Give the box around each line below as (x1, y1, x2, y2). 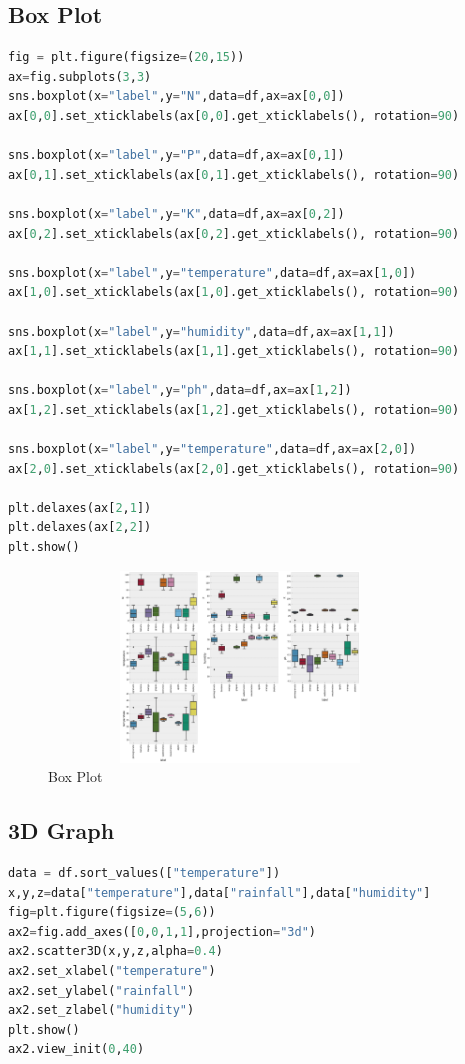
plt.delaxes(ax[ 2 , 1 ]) (8, 500, 152, 515)
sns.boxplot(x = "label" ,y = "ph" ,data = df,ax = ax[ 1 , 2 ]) (8, 383, 352, 398)
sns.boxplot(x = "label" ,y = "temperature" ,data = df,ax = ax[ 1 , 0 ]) (8, 265, 417, 280)
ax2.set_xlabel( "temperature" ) (8, 964, 216, 978)
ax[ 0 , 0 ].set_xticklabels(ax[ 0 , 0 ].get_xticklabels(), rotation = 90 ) (8, 108, 460, 123)
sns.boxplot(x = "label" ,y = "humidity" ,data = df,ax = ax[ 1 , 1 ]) (8, 324, 395, 339)
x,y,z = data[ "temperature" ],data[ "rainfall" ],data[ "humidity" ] (8, 885, 431, 900)
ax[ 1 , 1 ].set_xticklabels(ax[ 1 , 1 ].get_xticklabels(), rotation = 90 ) (8, 344, 460, 359)
